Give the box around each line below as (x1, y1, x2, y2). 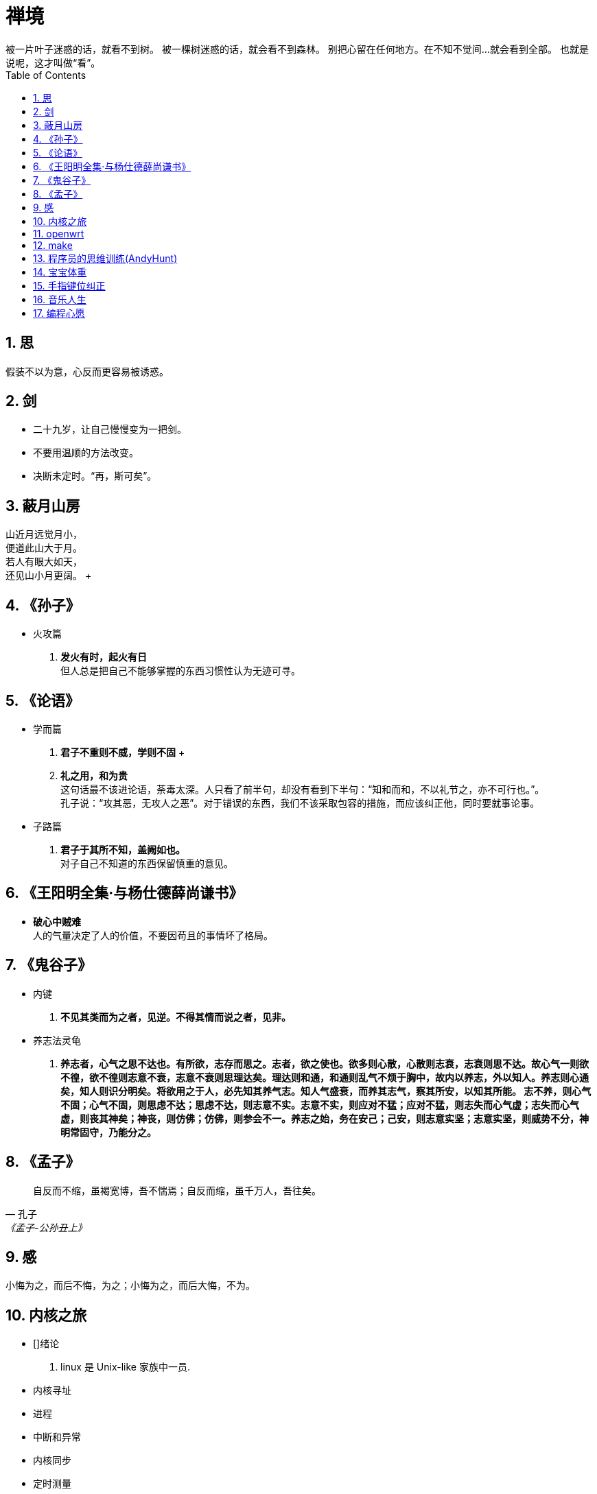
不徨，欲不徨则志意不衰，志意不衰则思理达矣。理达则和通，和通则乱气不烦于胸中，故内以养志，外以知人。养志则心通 (60, 1071, 589, 1083)
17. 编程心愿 (33, 307, 85, 319)
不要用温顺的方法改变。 (33, 447, 139, 459)
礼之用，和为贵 (60, 769, 128, 781)
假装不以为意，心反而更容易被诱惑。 (5, 365, 169, 377)
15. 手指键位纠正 (33, 279, 106, 292)
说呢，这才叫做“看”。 (5, 56, 101, 69)
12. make (33, 239, 73, 251)
